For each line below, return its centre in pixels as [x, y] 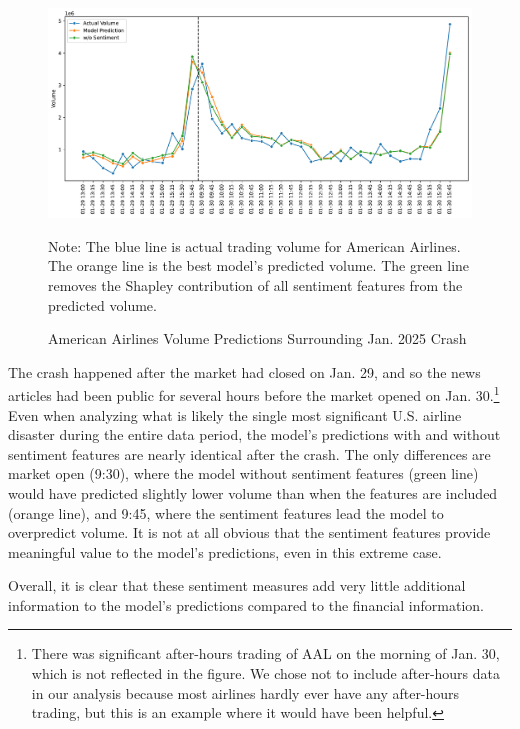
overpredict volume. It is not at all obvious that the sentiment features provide [249, 532]
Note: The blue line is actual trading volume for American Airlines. [254, 245]
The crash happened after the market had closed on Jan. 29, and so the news [244, 371]
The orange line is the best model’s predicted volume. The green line [259, 265]
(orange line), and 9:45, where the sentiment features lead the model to [226, 512]
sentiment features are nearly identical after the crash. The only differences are [249, 453]
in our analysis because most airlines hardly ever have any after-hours [245, 692]
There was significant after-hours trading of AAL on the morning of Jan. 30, [265, 653]
